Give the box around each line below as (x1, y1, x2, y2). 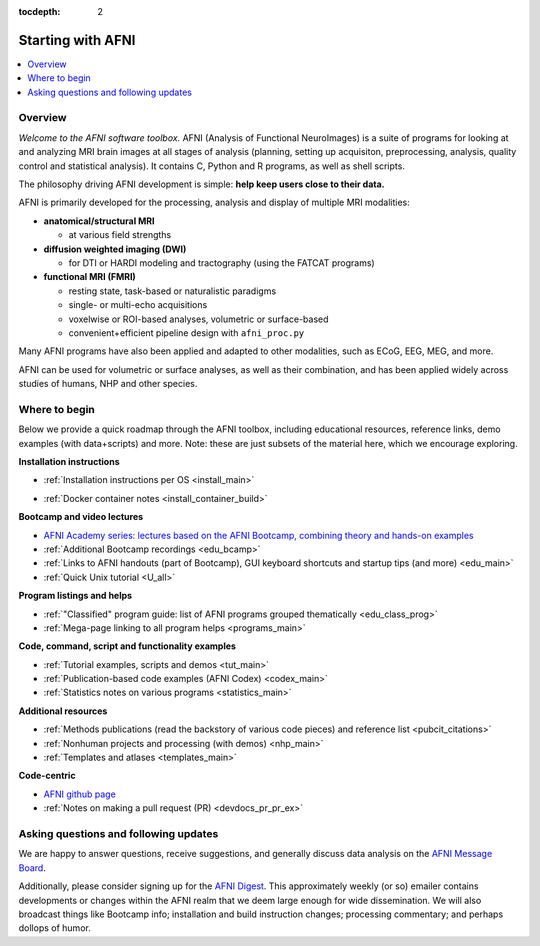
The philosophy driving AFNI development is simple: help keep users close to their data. (18, 178, 385, 190)
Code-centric (18, 770, 76, 782)
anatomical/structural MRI (43, 215, 155, 227)
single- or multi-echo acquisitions (68, 299, 208, 311)
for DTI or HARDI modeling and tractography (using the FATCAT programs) (68, 256, 375, 269)
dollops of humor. (18, 922, 92, 934)
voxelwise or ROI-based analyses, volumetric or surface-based (68, 313, 329, 325)
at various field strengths (68, 229, 172, 241)
